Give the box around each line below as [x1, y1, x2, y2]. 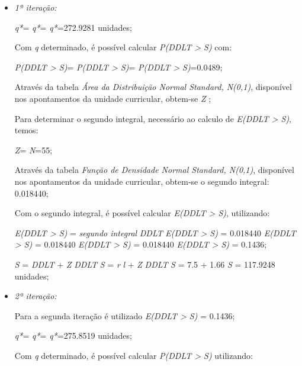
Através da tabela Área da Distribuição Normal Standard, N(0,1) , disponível [14, 81, 292, 93]
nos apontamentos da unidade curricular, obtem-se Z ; [14, 92, 211, 104]
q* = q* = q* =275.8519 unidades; [14, 329, 132, 342]
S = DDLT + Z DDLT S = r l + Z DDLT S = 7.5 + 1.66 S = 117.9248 [14, 258, 275, 270]
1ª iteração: [14, 1, 57, 13]
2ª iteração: [14, 290, 57, 302]
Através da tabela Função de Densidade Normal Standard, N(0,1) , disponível [14, 163, 294, 176]
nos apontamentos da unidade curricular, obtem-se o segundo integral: [14, 175, 269, 187]
